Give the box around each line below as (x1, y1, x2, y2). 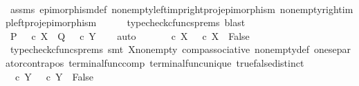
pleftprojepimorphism (6, 15, 97, 30)
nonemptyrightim (279, 1, 353, 16)
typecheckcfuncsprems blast (127, 15, 246, 30)
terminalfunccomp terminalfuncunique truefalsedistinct (68, 55, 304, 69)
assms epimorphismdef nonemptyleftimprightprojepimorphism (10, 1, 275, 16)
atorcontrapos (6, 55, 64, 69)
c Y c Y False (15, 69, 94, 83)
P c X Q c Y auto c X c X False (10, 28, 250, 43)
